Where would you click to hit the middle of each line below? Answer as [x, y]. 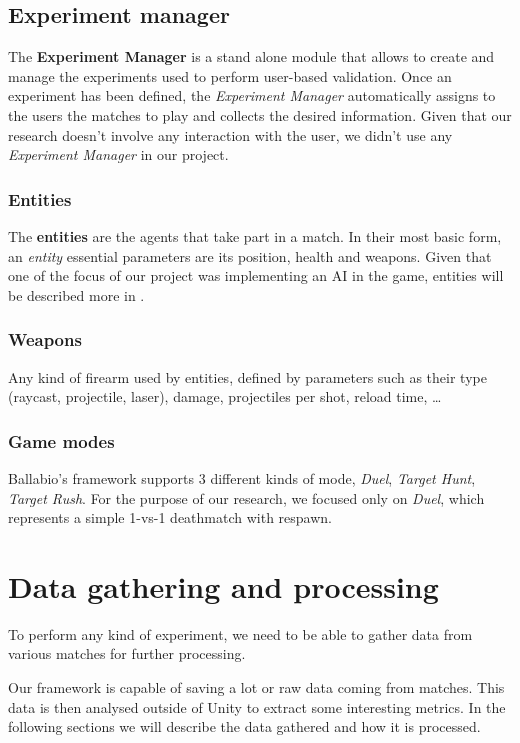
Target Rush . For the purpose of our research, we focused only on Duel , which [246, 497]
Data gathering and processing [223, 585]
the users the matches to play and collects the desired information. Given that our [260, 114]
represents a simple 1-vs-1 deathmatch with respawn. [170, 517]
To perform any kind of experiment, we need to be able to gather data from [240, 633]
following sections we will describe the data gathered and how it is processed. [244, 726]
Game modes [61, 440]
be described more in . [76, 294]
